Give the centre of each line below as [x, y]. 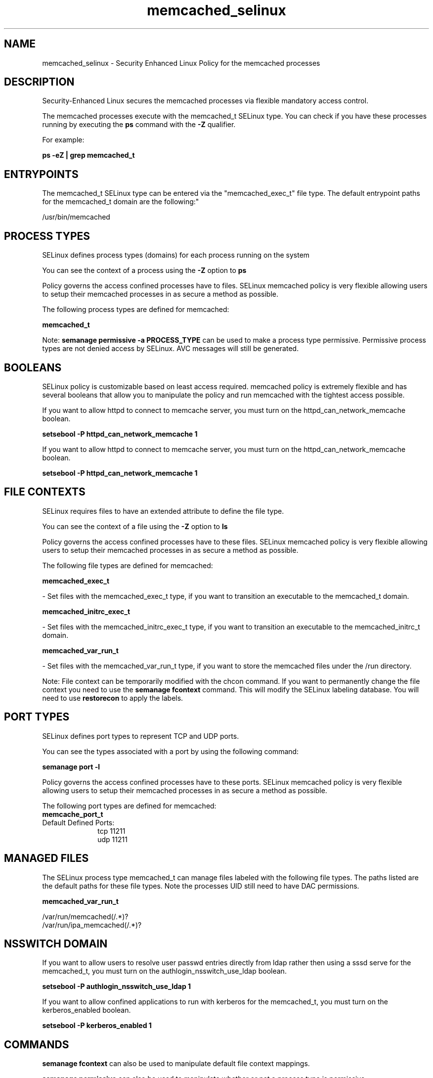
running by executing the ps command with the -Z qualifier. [139, 125]
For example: [63, 140]
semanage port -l [71, 766]
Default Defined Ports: [78, 822]
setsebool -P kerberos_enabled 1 [97, 1026]
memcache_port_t [73, 814]
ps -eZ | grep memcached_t [88, 155]
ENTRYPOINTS [41, 174]
